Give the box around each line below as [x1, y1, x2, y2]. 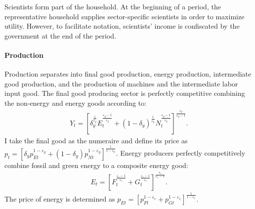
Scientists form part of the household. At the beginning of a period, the [4, 1, 221, 11]
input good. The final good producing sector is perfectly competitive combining [4, 88, 245, 98]
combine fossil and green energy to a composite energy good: [4, 160, 188, 170]
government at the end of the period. [4, 30, 117, 41]
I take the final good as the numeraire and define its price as [4, 135, 188, 145]
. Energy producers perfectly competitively [116, 148, 246, 158]
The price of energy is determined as [4, 193, 115, 204]
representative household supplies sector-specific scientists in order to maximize [4, 11, 245, 21]
